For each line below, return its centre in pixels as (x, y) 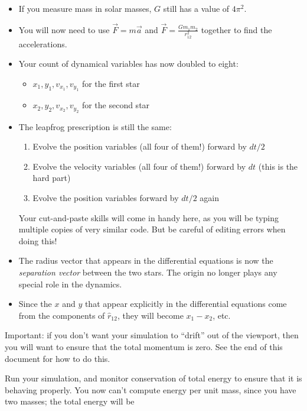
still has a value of (196, 8)
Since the (35, 304)
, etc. (222, 315)
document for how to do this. (58, 358)
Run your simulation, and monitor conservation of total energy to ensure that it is (153, 378)
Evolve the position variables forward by (106, 198)
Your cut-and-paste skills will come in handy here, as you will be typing (149, 217)
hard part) (52, 178)
